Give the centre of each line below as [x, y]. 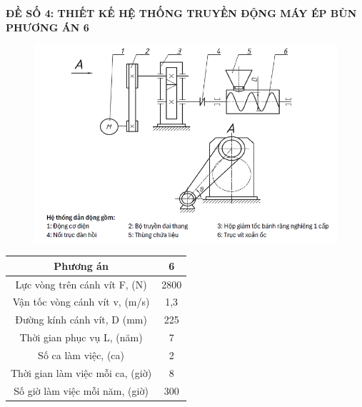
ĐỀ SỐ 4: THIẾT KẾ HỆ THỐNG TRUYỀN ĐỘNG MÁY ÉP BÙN [181, 13]
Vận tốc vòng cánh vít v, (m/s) [81, 302]
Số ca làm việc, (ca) [81, 355]
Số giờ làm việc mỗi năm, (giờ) [81, 390]
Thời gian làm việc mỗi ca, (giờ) [81, 372]
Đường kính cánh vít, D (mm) [81, 320]
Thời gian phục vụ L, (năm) [81, 337]
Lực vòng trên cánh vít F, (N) [81, 284]
